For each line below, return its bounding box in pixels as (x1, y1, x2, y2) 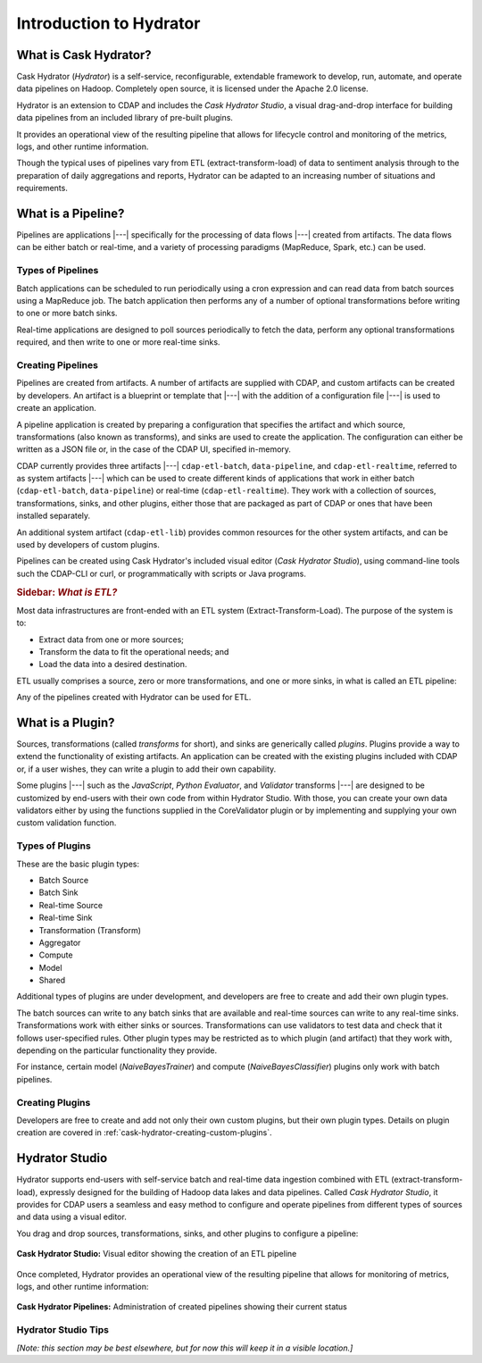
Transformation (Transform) (38, 924, 142, 935)
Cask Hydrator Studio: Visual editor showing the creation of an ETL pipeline (16, 1249, 297, 1259)
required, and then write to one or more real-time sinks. (16, 337, 220, 347)
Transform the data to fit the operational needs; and (38, 647, 229, 657)
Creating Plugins (16, 1096, 91, 1108)
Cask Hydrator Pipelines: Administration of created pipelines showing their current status (16, 1301, 347, 1312)
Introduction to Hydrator (16, 13, 201, 33)
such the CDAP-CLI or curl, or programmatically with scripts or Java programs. (16, 568, 307, 579)
